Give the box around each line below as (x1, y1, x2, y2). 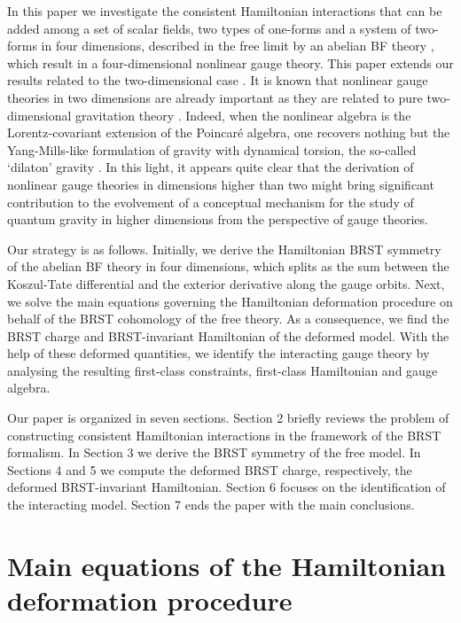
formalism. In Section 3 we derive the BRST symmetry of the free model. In (7, 443, 421, 462)
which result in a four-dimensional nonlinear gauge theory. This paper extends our (7, 53, 454, 72)
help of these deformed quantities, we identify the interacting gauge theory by (7, 344, 430, 362)
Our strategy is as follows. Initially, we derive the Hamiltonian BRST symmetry (7, 239, 441, 258)
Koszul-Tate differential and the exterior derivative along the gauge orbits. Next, (7, 274, 445, 292)
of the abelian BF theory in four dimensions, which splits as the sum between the (7, 257, 449, 276)
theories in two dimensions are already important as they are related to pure (7, 88, 423, 106)
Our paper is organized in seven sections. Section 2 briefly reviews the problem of (7, 409, 449, 427)
